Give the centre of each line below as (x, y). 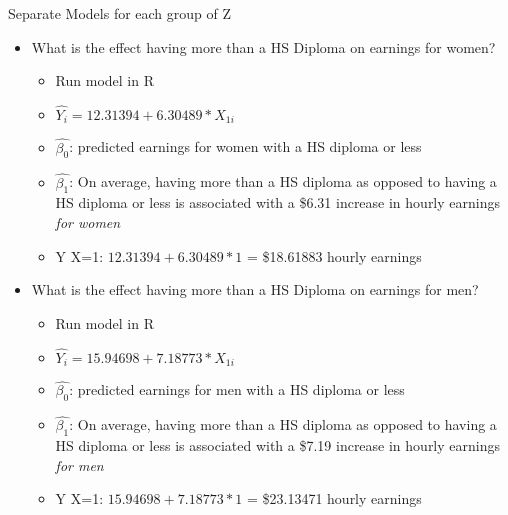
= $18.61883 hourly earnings (334, 255)
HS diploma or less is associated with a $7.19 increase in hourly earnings (277, 445)
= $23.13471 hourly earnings (334, 498)
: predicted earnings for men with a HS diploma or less (237, 389)
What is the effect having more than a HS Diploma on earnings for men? (255, 289)
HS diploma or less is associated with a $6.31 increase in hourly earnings (277, 202)
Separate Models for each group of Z (120, 13)
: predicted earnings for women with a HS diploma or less (245, 146)
